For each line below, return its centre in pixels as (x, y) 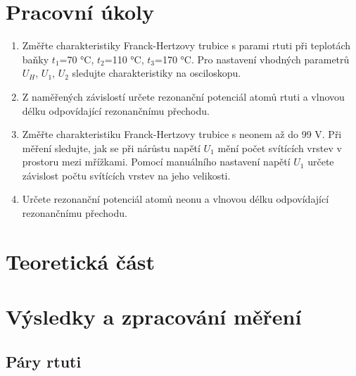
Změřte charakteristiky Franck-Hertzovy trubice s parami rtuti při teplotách (186, 45)
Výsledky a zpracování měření (154, 317)
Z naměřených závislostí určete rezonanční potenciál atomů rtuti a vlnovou (183, 96)
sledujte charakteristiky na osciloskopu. (157, 73)
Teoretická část (81, 261)
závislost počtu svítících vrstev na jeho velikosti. (126, 175)
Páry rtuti (44, 361)
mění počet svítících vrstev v (280, 148)
